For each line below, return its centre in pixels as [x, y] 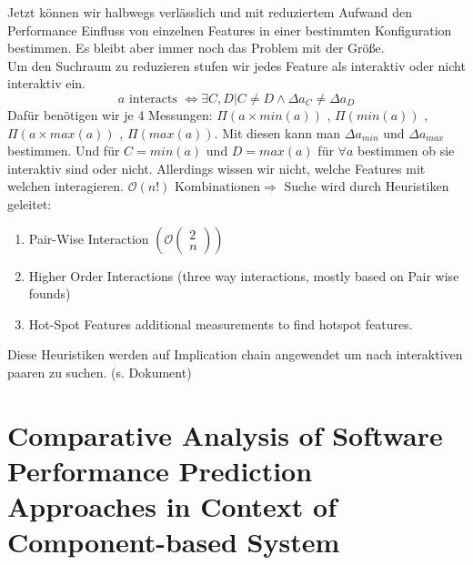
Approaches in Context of [172, 506]
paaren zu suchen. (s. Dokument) [100, 372]
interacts [153, 99]
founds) [50, 293]
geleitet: [30, 203]
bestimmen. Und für [64, 151]
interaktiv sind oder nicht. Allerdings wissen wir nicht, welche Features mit [216, 168]
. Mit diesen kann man [277, 132]
